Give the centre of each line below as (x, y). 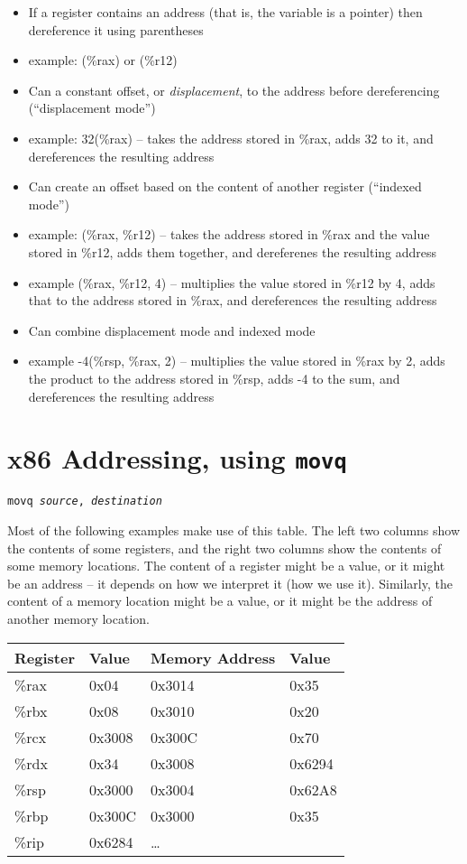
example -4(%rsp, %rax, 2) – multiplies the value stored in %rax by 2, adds (237, 361)
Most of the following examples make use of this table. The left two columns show (234, 530)
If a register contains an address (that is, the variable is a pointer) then (225, 12)
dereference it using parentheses (116, 29)
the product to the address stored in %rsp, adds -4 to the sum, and (214, 378)
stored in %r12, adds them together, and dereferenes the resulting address (233, 251)
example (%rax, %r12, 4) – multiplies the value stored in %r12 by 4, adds (232, 282)
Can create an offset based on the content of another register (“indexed (225, 186)
